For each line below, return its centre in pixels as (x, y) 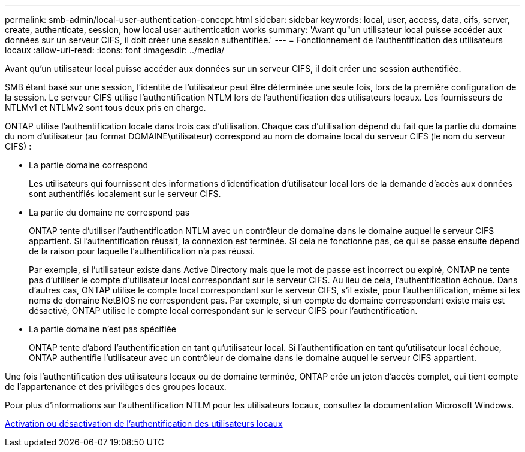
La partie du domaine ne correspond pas (109, 212)
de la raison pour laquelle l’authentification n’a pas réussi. (142, 251)
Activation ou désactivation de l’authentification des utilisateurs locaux (144, 424)
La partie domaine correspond (88, 165)
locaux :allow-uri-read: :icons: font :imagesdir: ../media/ (115, 50)
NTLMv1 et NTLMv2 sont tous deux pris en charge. (105, 107)
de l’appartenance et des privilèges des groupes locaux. (116, 386)
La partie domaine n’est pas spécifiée (102, 329)
